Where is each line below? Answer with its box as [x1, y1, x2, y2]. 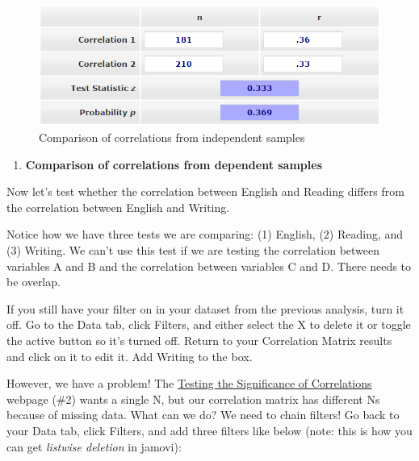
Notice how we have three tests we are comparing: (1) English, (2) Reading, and [6, 226, 404, 243]
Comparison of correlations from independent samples [39, 129, 305, 146]
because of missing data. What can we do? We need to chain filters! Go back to [6, 406, 400, 423]
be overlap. [6, 273, 61, 290]
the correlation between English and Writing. [6, 198, 230, 215]
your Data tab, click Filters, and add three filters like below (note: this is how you [6, 422, 413, 438]
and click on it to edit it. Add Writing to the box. [6, 347, 253, 364]
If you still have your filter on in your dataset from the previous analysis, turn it [6, 300, 404, 317]
